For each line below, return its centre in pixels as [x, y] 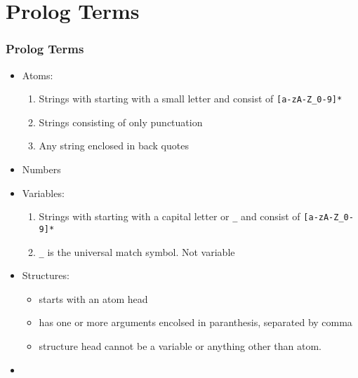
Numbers [41, 169]
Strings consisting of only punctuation [121, 122]
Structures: [46, 275]
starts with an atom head [93, 298]
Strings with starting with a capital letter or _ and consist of [170, 216]
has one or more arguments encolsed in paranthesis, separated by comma [195, 322]
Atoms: [38, 75]
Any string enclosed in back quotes [114, 146]
